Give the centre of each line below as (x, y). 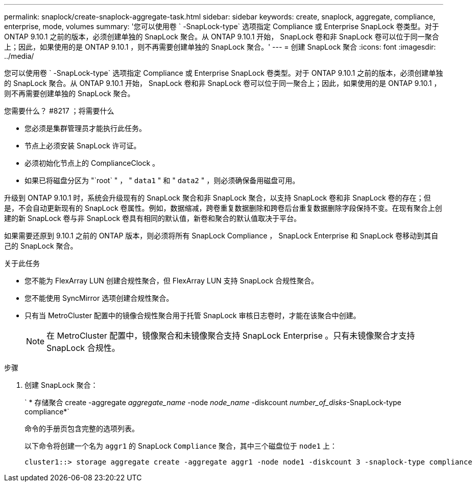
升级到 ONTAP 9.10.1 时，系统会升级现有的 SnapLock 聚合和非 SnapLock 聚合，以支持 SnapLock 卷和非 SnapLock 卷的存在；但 (218, 198)
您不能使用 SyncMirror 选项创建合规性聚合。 (99, 298)
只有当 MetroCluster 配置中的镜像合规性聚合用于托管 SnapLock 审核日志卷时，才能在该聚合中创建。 (193, 315)
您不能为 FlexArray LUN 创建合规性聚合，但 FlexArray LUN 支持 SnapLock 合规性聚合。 (172, 281)
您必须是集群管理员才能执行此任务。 (85, 128)
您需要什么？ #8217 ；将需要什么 (59, 111)
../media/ (19, 56)
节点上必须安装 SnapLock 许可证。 (83, 146)
